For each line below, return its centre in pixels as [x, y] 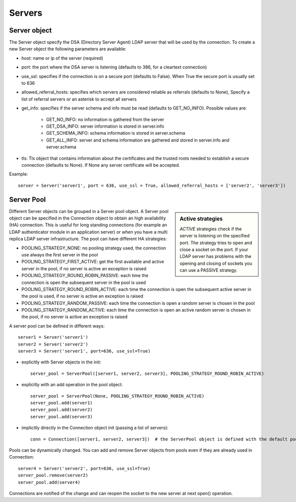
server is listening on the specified [215, 236]
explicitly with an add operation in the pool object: [72, 385]
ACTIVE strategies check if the [211, 229]
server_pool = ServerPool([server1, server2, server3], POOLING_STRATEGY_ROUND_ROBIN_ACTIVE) [147, 373]
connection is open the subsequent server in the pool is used [84, 282]
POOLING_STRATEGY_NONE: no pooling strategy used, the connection [94, 248]
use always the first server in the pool [60, 254]
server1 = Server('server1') [53, 337]
